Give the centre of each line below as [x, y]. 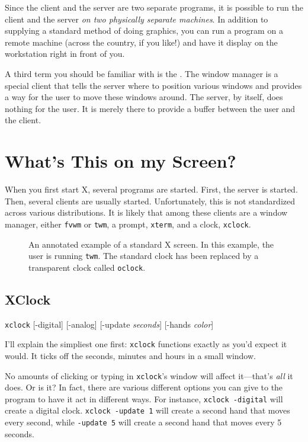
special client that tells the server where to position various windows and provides [153, 85]
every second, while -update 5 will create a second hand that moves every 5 [143, 422]
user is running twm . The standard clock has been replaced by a [144, 256]
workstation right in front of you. [65, 54]
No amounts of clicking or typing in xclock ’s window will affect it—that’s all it [149, 375]
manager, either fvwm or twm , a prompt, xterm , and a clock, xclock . [128, 224]
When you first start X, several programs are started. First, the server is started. [151, 189]
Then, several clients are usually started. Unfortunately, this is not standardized [150, 201]
